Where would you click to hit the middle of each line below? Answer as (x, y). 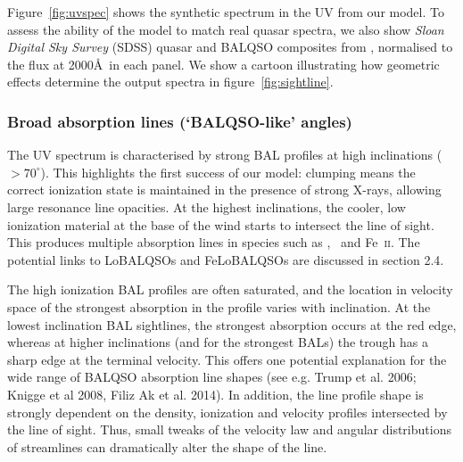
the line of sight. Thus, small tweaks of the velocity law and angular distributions (229, 429)
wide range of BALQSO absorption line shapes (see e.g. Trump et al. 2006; (212, 377)
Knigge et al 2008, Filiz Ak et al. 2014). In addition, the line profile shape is (215, 394)
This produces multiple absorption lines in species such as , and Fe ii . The (214, 242)
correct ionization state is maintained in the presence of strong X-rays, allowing (224, 190)
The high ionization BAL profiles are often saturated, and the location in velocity (230, 289)
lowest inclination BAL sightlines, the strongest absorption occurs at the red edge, (232, 324)
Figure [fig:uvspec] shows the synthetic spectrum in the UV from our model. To (226, 12)
